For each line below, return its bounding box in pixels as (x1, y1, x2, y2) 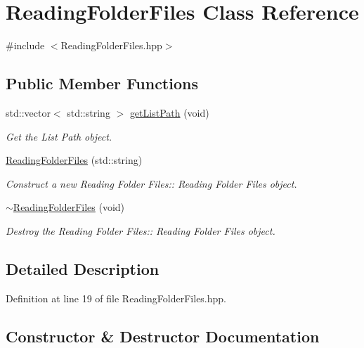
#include (6, 38, 45, 53)
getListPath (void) (129, 105, 209, 120)
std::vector (6, 105, 51, 120)
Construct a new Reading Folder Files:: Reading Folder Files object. (6, 176, 297, 191)
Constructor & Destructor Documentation (6, 325, 320, 347)
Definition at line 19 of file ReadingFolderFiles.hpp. (6, 290, 227, 305)
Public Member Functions (6, 72, 198, 94)
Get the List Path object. (6, 129, 112, 143)
